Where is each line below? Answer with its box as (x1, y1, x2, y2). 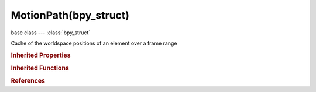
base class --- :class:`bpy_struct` (11, 29, 91, 36)
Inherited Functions (11, 64, 70, 72)
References (11, 77, 46, 85)
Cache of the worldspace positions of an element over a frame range (11, 40, 177, 47)
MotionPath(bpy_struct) (11, 9, 130, 22)
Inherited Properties (11, 51, 71, 59)
